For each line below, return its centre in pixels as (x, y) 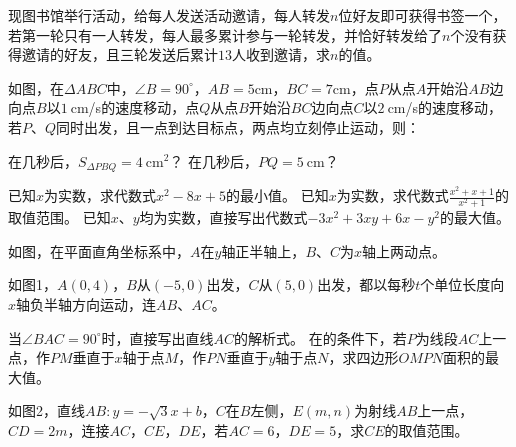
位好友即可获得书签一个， (422, 15)
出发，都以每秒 (366, 284)
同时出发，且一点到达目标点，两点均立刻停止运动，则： (238, 126)
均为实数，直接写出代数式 (223, 217)
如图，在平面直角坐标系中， (99, 250)
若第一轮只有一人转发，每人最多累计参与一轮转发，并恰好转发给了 (225, 34)
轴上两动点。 (404, 250)
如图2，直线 (46, 410)
